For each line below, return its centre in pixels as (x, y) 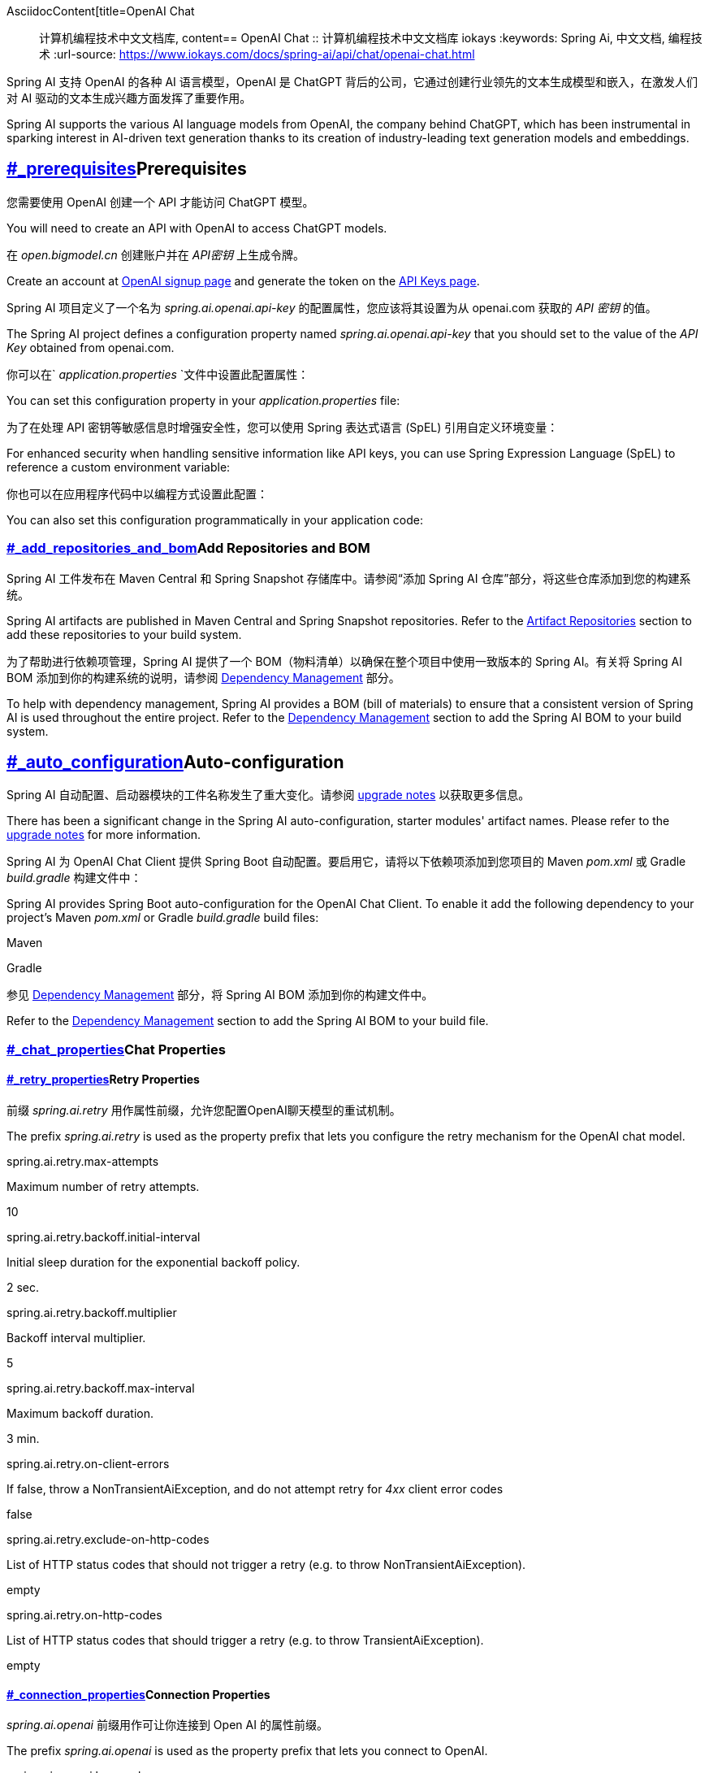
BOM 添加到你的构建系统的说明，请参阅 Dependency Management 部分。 (203, 677)
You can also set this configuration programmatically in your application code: (215, 519)
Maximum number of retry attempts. (103, 1187)
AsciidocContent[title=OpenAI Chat (101, 11)
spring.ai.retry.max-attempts (83, 1162)
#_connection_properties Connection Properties (138, 1694)
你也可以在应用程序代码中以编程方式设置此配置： (137, 493)
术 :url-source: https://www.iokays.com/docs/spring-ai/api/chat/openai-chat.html (257, 54)
